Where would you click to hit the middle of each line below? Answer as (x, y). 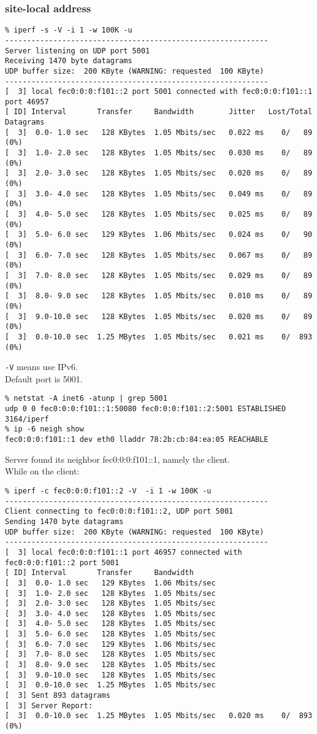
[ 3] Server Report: (49, 705)
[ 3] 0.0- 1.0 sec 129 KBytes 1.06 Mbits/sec (110, 583)
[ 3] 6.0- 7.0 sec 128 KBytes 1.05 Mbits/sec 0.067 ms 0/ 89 (159, 255)
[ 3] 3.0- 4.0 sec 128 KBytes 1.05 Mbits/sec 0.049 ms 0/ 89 (159, 194)
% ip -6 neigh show (44, 429)
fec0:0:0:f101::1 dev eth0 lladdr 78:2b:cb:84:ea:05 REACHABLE (137, 440)
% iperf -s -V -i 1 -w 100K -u (69, 30)
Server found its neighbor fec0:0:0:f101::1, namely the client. (117, 459)
